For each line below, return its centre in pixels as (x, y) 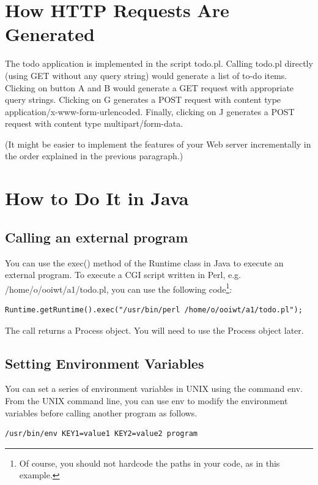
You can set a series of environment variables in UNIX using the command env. (154, 389)
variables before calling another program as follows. (101, 412)
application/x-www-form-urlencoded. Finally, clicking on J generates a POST (150, 111)
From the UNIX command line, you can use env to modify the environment (146, 401)
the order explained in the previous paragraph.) (94, 156)
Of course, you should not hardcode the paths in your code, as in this (150, 463)
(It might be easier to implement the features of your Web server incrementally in (158, 144)
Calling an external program (97, 237)
